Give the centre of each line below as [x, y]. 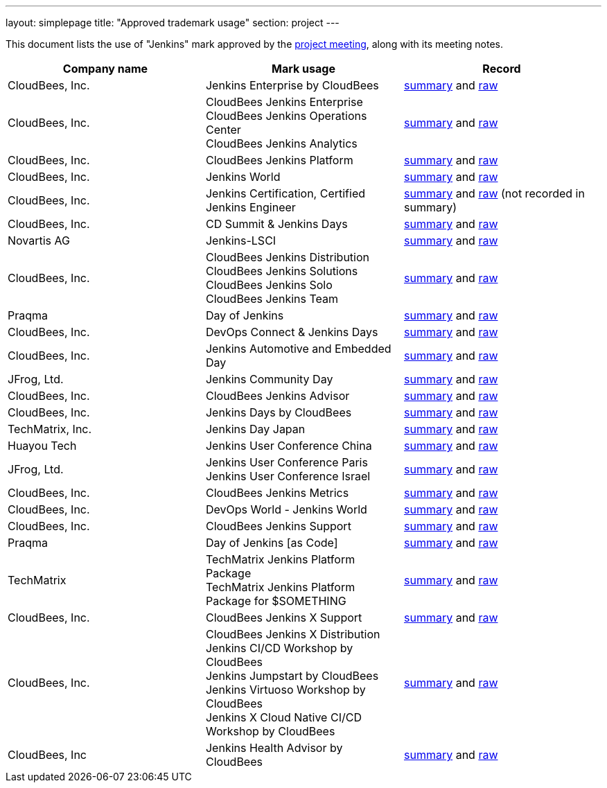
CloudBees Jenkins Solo [269, 285]
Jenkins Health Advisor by [274, 748]
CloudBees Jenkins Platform [279, 160]
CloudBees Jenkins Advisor [278, 396]
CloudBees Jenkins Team [272, 299]
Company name [105, 69]
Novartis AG [39, 240]
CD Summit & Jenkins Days [276, 224]
